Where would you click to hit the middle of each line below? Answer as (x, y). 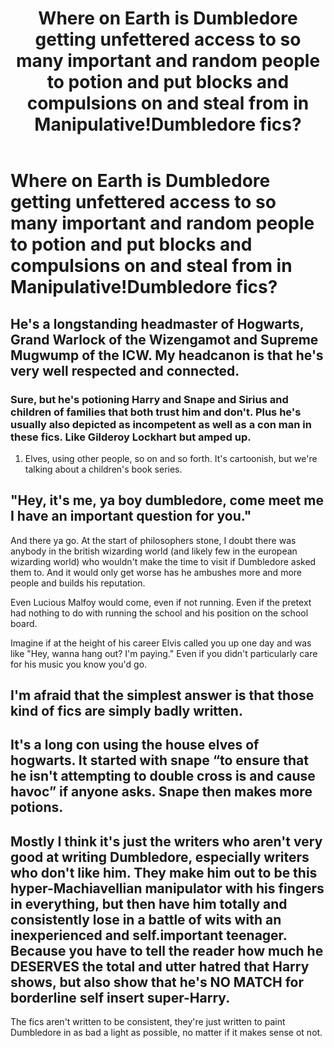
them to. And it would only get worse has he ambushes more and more (156, 572)
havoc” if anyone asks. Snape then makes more (161, 792)
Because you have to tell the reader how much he (167, 950)
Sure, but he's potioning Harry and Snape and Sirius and (149, 399)
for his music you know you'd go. (79, 664)
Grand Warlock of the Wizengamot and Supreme (164, 339)
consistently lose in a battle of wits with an (146, 919)
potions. (37, 807)
